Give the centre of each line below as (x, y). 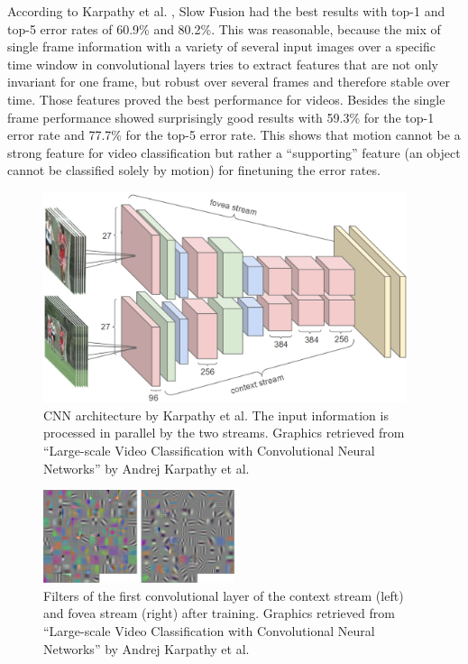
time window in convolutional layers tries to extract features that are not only (223, 64)
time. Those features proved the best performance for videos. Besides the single (226, 99)
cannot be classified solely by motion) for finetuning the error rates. (194, 170)
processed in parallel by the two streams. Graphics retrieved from (224, 433)
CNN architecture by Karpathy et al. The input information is (216, 415)
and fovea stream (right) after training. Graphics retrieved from (219, 613)
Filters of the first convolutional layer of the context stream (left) (224, 595)
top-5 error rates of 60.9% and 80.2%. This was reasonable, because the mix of (224, 28)
